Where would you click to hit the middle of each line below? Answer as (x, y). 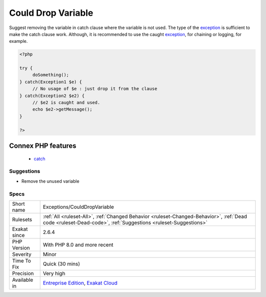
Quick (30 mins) (61, 264)
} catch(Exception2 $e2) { (52, 96)
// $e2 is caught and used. (66, 103)
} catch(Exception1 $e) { (51, 82)
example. (18, 41)
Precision (23, 273)
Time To (22, 261)
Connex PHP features (43, 146)
